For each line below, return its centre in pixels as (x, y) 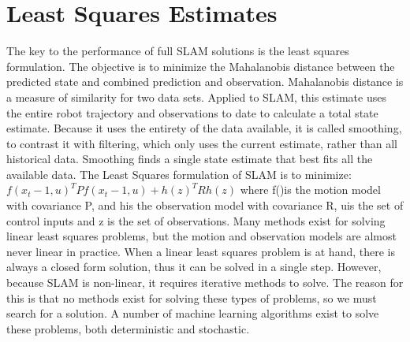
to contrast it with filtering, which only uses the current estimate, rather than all (202, 143)
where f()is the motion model (310, 190)
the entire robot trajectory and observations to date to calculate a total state (192, 112)
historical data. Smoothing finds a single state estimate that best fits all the (190, 159)
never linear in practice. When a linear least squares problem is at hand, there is (201, 251)
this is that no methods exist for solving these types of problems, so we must (192, 297)
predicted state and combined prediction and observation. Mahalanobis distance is (205, 82)
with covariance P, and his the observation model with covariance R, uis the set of (205, 205)
